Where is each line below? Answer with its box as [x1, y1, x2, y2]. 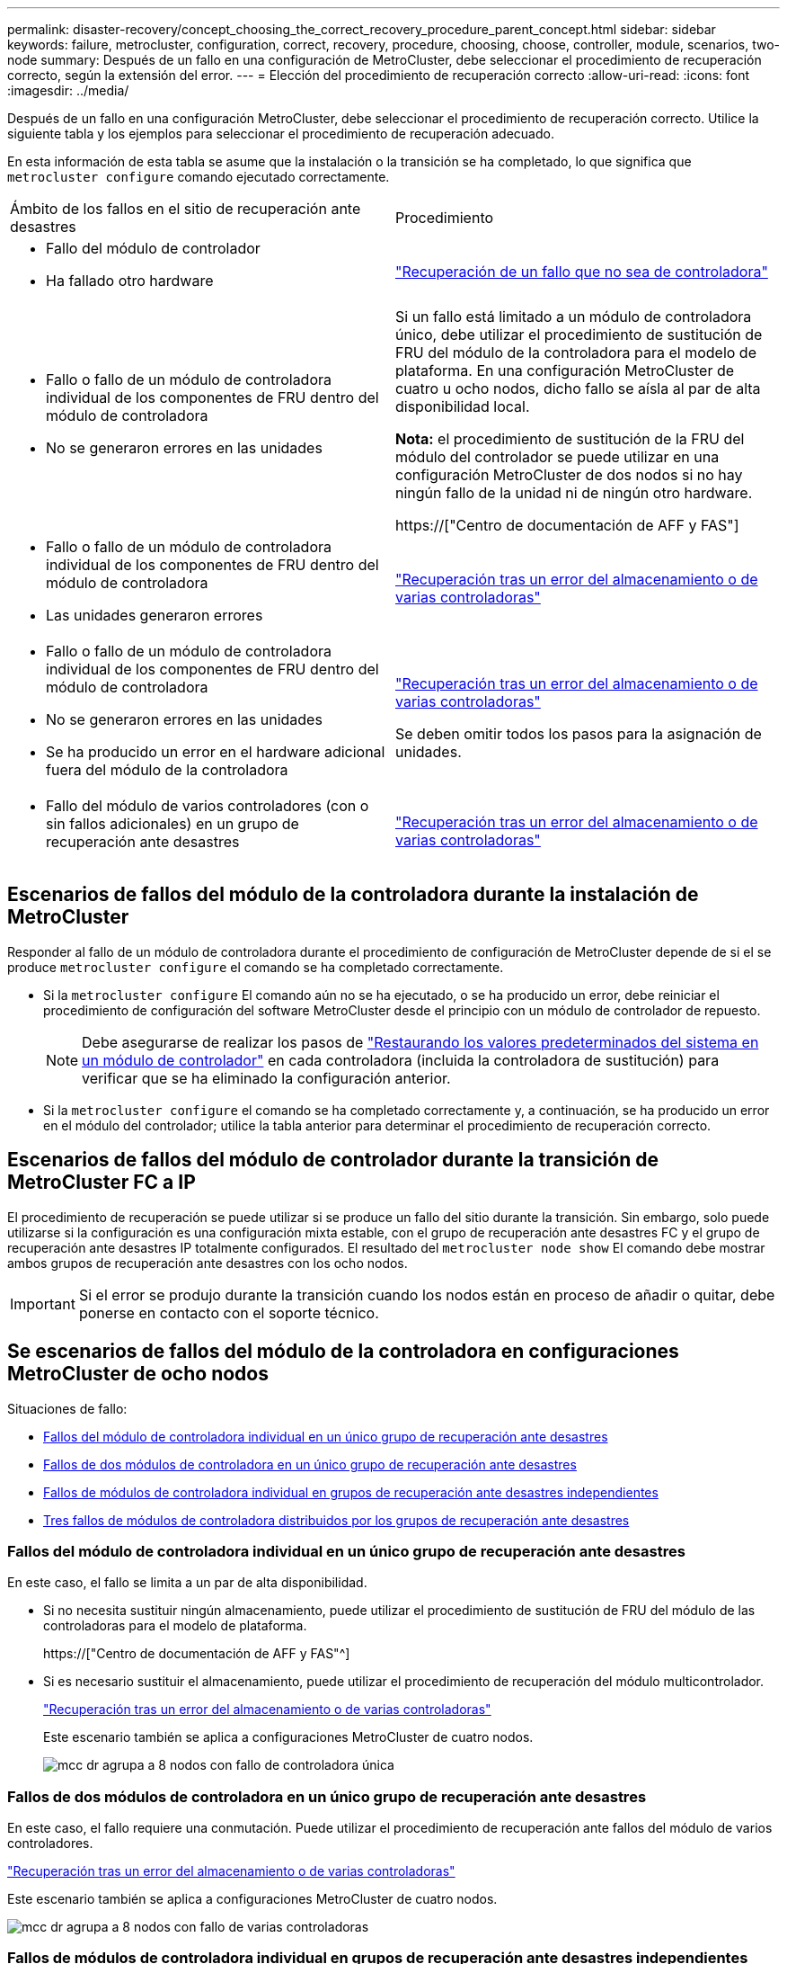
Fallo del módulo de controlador [46, 239, 261, 257]
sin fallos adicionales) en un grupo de [46, 815, 299, 833]
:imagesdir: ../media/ [7, 83, 129, 98]
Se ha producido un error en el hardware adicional [46, 743, 385, 761]
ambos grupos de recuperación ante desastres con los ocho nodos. [7, 1254, 408, 1271]
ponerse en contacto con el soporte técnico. [78, 1303, 379, 1322]
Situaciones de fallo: [7, 1400, 128, 1416]
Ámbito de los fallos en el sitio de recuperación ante [10, 200, 361, 218]
